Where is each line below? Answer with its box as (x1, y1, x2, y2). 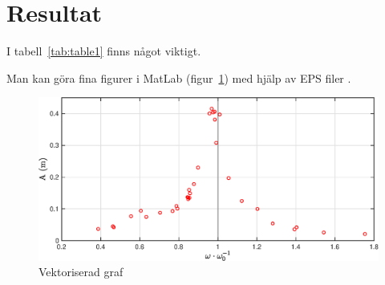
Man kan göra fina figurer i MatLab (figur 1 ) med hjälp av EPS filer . (6, 69, 351, 86)
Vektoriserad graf (38, 263, 124, 280)
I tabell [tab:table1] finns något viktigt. (6, 43, 201, 59)
